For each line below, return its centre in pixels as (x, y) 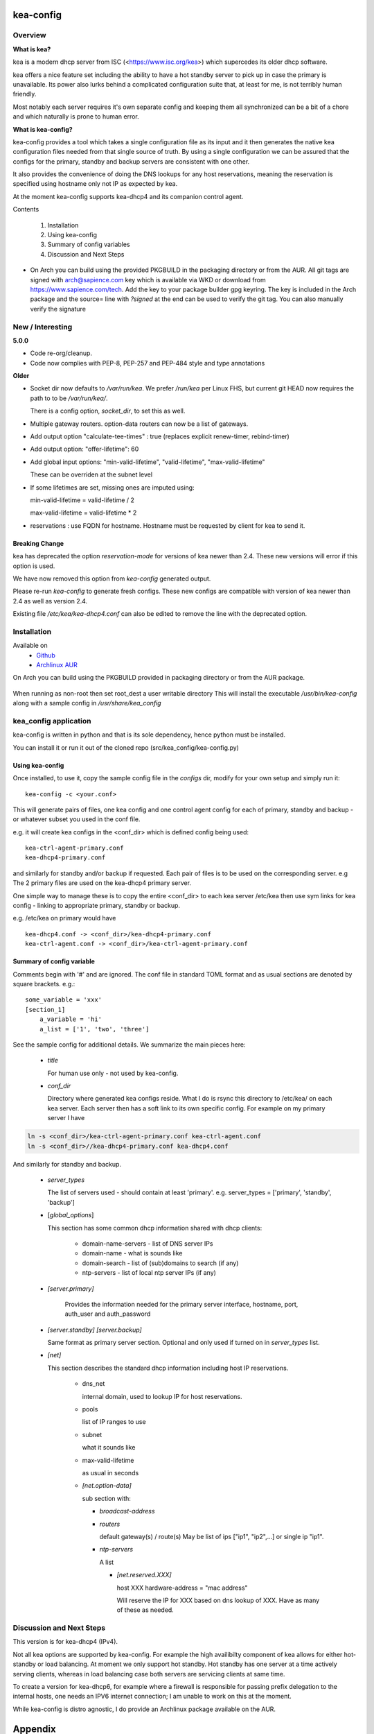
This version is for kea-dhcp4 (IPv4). (65, 1642)
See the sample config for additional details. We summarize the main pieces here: (129, 1045)
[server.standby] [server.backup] (95, 1330)
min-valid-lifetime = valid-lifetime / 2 (82, 500)
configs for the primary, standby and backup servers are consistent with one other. (131, 161)
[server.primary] (71, 1288)
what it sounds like (109, 1448)
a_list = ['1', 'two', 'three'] (94, 1029)
